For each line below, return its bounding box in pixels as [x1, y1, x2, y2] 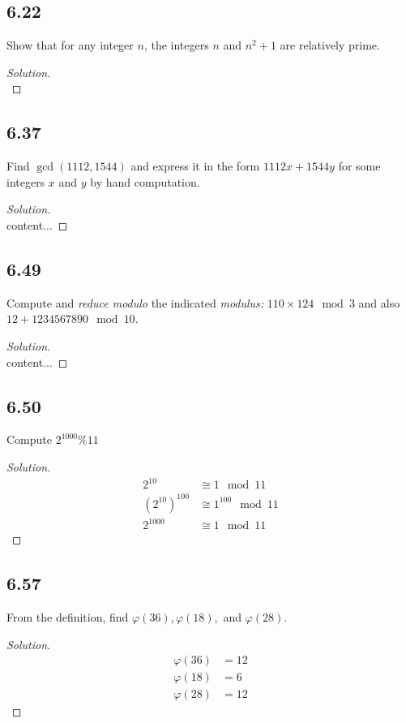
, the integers [143, 37, 209, 54]
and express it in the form [130, 157, 260, 174]
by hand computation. [90, 173, 200, 190]
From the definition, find [6, 608, 129, 625]
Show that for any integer [6, 37, 134, 54]
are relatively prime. [280, 37, 380, 54]
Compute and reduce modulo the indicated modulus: [6, 294, 264, 311]
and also [358, 294, 400, 311]
